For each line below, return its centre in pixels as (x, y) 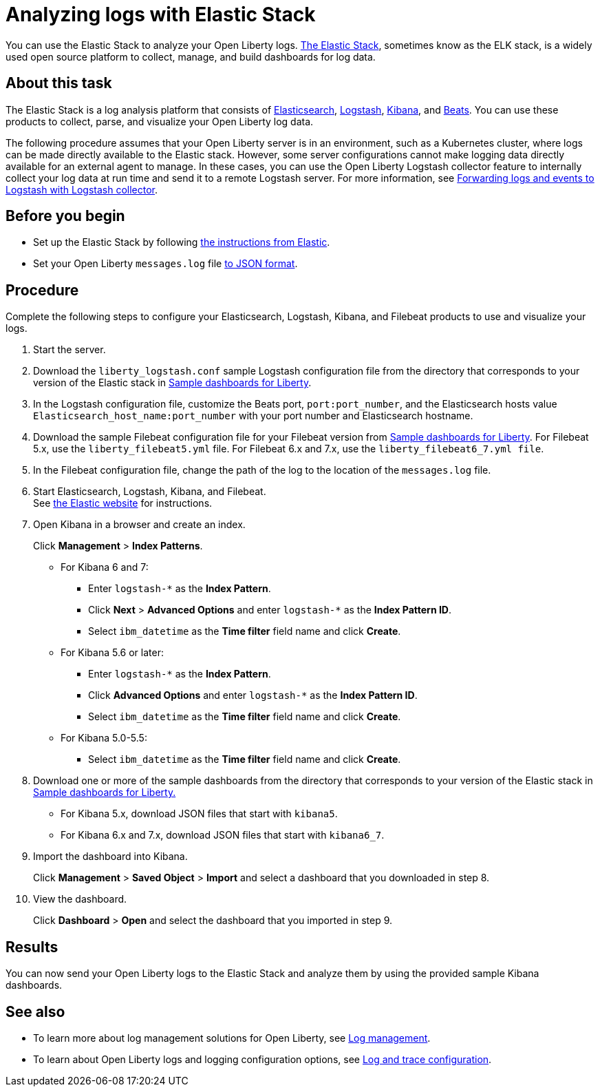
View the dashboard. (80, 899)
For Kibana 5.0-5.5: (104, 738)
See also (35, 1011)
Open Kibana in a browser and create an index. (139, 525)
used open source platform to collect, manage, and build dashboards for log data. (191, 56)
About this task (59, 83)
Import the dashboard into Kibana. (110, 857)
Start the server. (69, 350)
